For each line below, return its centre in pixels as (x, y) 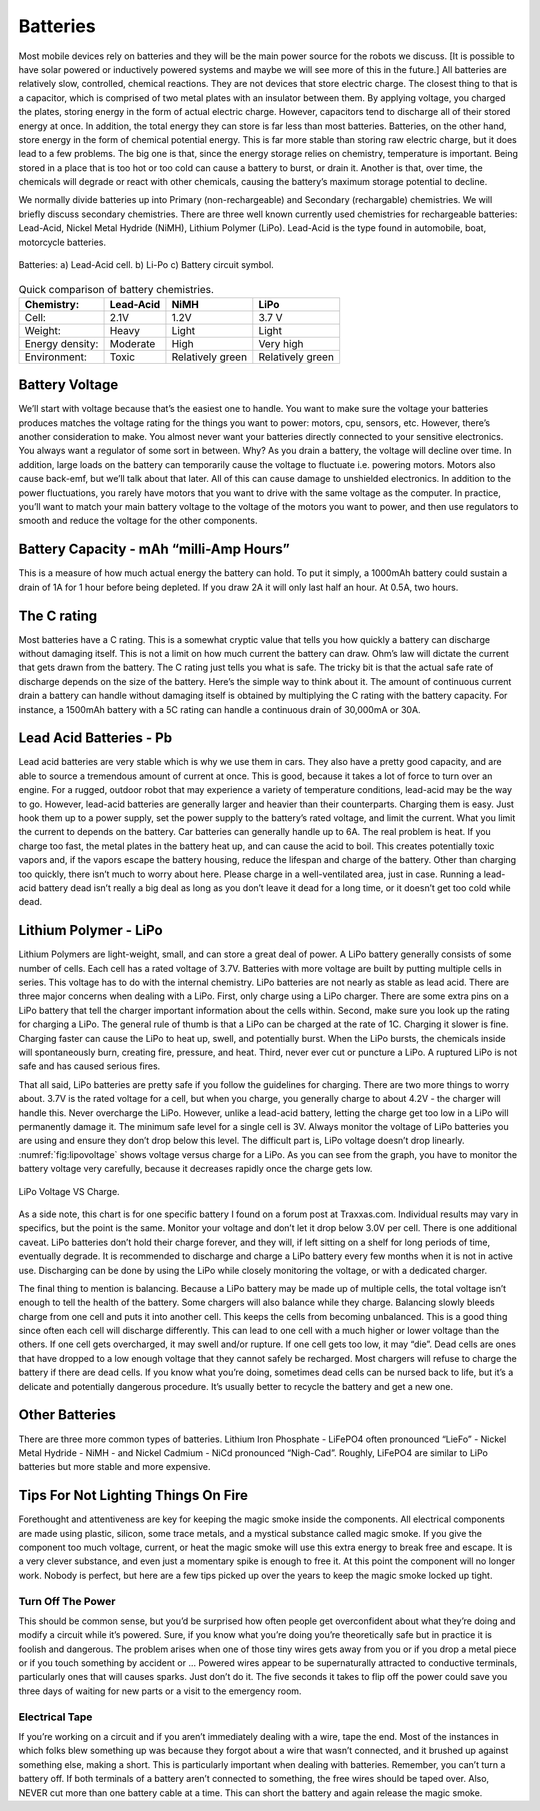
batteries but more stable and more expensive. (114, 1467)
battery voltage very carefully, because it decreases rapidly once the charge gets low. (195, 1169)
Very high (281, 343)
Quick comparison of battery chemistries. (116, 289)
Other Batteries (67, 1415)
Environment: (55, 357)
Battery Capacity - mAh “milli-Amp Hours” (154, 549)
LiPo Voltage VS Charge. (69, 1191)
